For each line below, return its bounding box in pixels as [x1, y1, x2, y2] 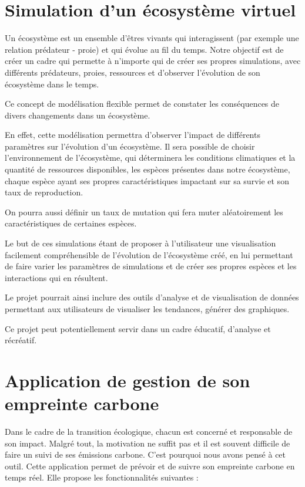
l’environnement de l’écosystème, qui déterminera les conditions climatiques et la [5, 151, 296, 164]
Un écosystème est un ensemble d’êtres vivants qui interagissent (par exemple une [5, 32, 299, 44]
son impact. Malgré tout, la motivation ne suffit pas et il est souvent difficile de [5, 437, 290, 449]
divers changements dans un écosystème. [5, 109, 150, 121]
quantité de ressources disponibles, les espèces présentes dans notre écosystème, [5, 163, 290, 175]
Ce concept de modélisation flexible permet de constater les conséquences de [5, 97, 280, 110]
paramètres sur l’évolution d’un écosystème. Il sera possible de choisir [5, 140, 255, 152]
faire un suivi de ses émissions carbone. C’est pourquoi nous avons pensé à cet [5, 448, 286, 461]
